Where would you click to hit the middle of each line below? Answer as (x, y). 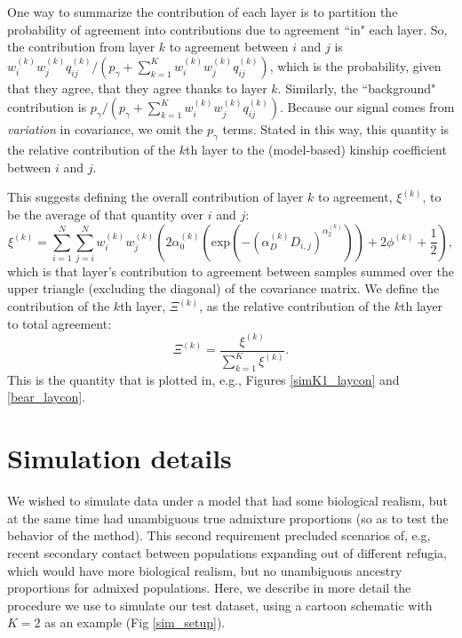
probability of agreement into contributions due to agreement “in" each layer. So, (227, 29)
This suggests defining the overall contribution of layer (155, 197)
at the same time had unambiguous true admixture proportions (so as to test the (228, 518)
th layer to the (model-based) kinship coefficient (316, 150)
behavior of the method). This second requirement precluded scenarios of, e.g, (219, 535)
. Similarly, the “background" (357, 88)
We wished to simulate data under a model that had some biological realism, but (227, 501)
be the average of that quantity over (105, 214)
